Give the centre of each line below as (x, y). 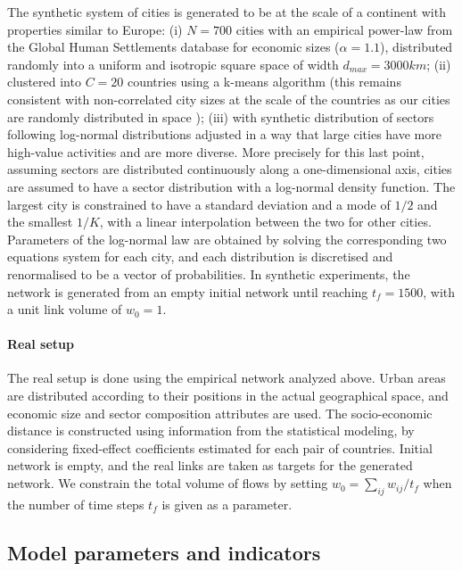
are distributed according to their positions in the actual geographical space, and (228, 396)
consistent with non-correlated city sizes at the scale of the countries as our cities (229, 99)
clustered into (44, 82)
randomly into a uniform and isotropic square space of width (173, 64)
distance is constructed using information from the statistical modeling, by (211, 430)
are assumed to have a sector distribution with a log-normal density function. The (231, 186)
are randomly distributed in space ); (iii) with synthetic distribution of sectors (221, 116)
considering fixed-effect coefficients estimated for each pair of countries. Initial (220, 447)
